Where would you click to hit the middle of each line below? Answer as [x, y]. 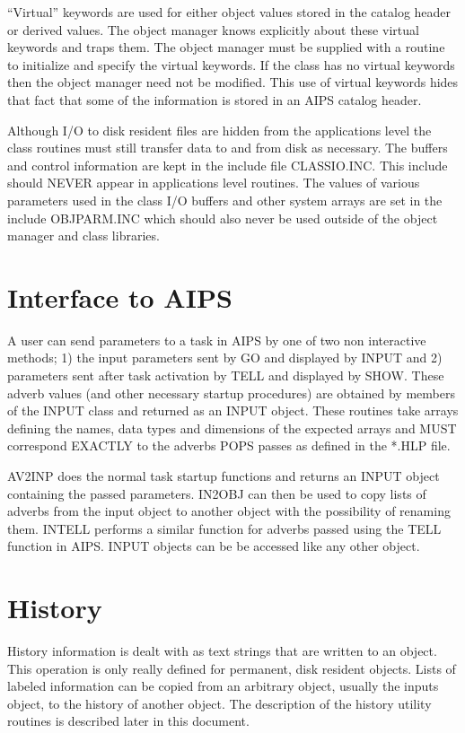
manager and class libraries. [83, 236]
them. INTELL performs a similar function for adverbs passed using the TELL [224, 528]
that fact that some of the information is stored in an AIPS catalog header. [215, 99]
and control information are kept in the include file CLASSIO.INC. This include [228, 165]
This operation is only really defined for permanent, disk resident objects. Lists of [232, 668]
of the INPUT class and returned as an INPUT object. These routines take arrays [233, 410]
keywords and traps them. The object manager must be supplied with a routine [226, 47]
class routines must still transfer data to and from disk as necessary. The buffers [228, 148]
